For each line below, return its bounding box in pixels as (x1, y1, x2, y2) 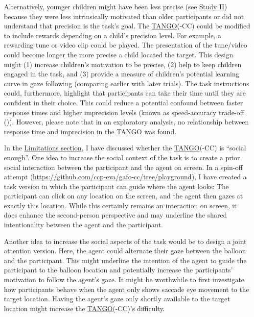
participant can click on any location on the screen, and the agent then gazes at (4, 191, 243, 201)
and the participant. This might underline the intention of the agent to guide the (4, 255, 247, 265)
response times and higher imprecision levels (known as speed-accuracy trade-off (4, 107, 244, 117)
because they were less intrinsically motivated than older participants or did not (4, 11, 244, 21)
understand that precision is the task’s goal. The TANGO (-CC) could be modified (4, 21, 251, 31)
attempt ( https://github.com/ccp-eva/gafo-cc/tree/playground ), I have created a (4, 171, 247, 182)
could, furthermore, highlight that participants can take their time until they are (4, 88, 246, 98)
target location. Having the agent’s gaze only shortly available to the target (4, 293, 230, 304)
